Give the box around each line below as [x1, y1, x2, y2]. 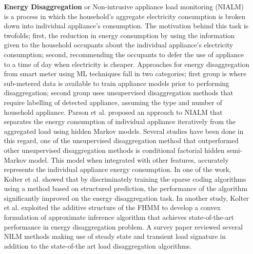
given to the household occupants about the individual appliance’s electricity [4, 40, 234, 50]
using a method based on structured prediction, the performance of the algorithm [4, 183, 248, 193]
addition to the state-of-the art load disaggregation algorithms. [4, 240, 192, 251]
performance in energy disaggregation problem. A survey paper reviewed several [4, 221, 243, 232]
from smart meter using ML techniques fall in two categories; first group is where [4, 68, 247, 79]
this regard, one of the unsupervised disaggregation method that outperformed [4, 135, 239, 146]
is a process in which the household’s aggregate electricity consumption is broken [4, 11, 246, 21]
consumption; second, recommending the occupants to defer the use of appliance [4, 49, 244, 59]
